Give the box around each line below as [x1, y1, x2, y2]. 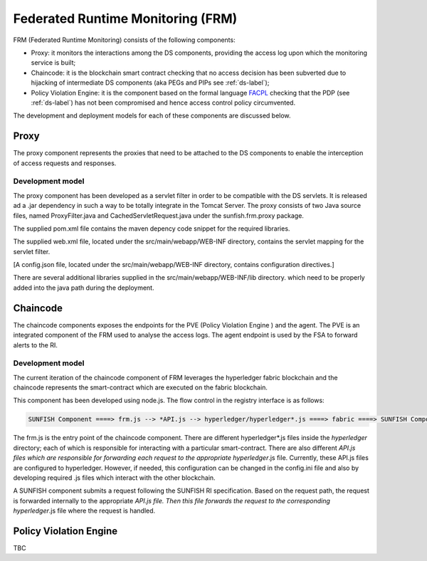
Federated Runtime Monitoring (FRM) [13, 11, 238, 26]
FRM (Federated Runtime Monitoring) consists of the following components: [13, 36, 236, 44]
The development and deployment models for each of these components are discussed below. [13, 111, 291, 120]
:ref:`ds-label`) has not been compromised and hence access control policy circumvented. [31, 98, 295, 107]
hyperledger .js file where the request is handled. [13, 506, 156, 515]
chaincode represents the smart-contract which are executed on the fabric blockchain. [13, 383, 268, 392]
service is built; [31, 58, 76, 67]
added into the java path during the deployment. [13, 283, 154, 292]
